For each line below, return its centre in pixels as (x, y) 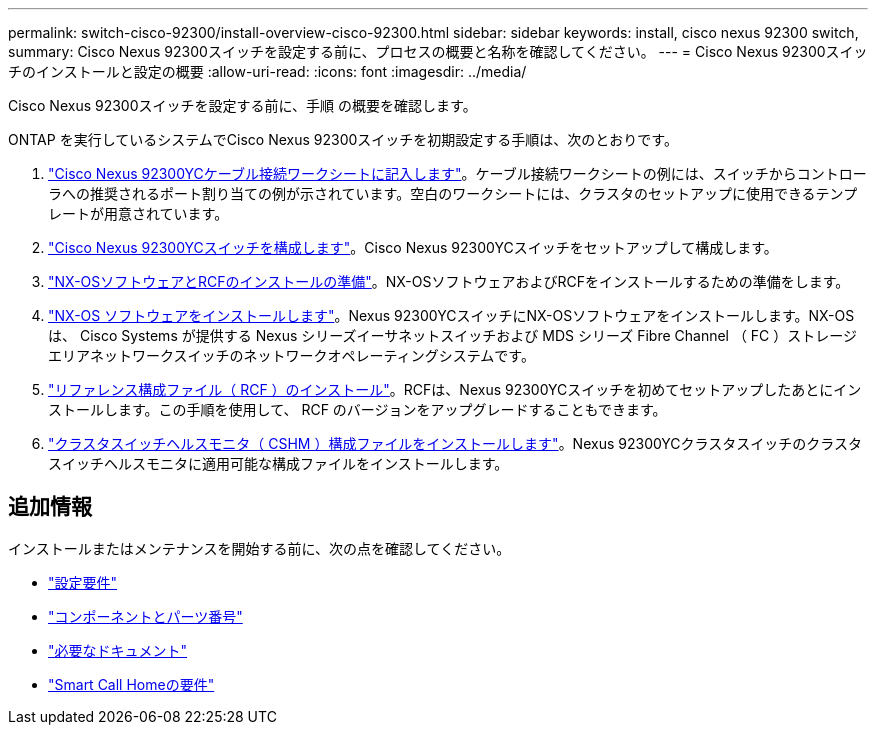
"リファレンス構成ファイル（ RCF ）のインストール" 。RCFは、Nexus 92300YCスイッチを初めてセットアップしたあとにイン (455, 389)
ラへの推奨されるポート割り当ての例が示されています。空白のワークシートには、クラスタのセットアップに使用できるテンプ (453, 193)
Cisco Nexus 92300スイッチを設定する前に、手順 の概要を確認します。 (242, 105)
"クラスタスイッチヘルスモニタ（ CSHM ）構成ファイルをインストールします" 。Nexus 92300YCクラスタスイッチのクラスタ (455, 443)
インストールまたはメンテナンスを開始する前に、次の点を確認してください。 (259, 548)
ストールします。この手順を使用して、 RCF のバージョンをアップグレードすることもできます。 (357, 409)
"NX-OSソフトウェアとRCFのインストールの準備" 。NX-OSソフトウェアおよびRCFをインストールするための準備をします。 (449, 281)
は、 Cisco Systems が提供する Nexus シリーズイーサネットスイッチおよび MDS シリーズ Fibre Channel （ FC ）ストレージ (453, 335)
